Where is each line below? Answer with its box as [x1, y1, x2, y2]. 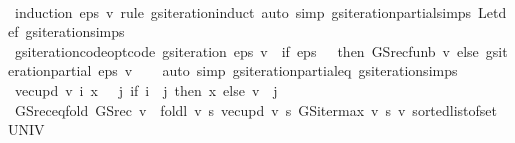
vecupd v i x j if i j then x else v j [14, 79, 278, 100]
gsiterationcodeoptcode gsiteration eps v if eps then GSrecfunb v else [14, 40, 479, 61]
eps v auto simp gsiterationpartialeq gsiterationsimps [98, 60, 458, 81]
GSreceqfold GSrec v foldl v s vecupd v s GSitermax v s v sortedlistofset [14, 99, 498, 120]
